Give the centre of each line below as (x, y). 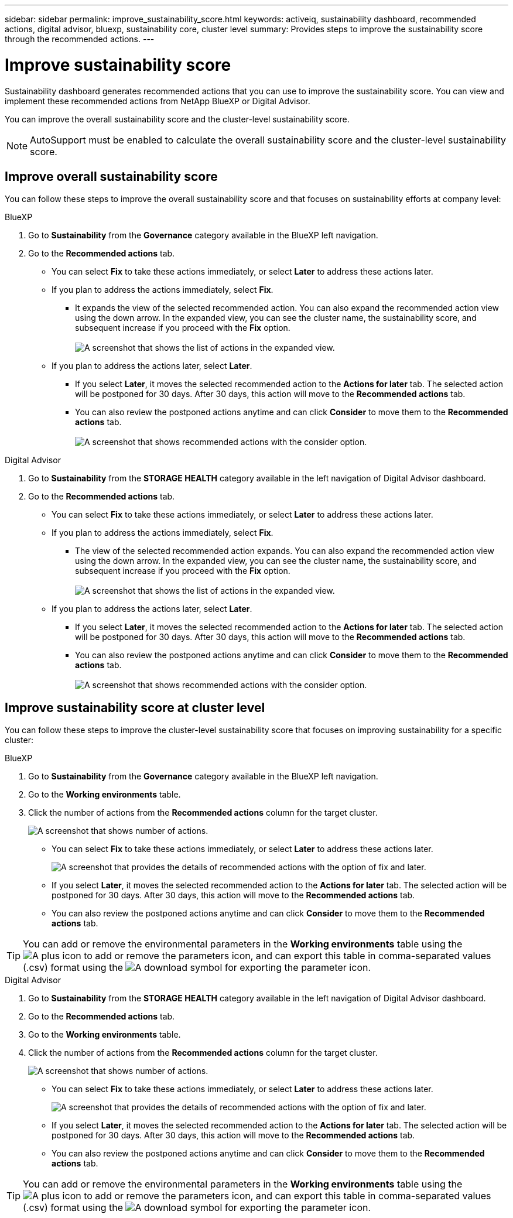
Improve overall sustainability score (111, 176)
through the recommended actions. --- (80, 39)
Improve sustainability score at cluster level (135, 707)
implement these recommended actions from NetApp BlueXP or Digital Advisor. (158, 101)
